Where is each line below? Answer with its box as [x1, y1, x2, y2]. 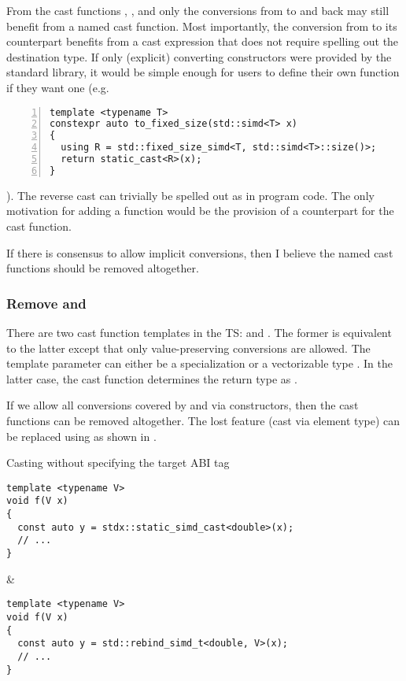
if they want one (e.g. [6, 79, 109, 95]
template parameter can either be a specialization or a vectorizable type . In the [6, 355, 393, 372]
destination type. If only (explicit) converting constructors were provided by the [6, 48, 392, 65]
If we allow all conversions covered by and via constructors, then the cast [6, 397, 359, 413]
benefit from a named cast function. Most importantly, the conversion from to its [6, 17, 397, 34]
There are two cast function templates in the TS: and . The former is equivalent [6, 324, 392, 340]
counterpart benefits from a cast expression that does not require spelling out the [6, 33, 399, 50]
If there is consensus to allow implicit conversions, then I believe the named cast [6, 244, 393, 261]
